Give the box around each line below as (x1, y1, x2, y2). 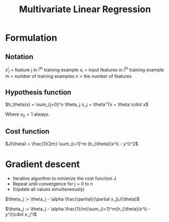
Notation (5, 52, 34, 61)
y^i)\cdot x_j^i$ (5, 211, 37, 217)
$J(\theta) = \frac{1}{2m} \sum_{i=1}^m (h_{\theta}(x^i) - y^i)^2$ (5, 141, 138, 147)
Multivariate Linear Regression (19, 4, 151, 15)
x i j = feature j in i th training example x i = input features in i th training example (5, 66, 164, 74)
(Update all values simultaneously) (12, 186, 85, 192)
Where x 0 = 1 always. (5, 111, 50, 119)
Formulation (5, 32, 57, 44)
